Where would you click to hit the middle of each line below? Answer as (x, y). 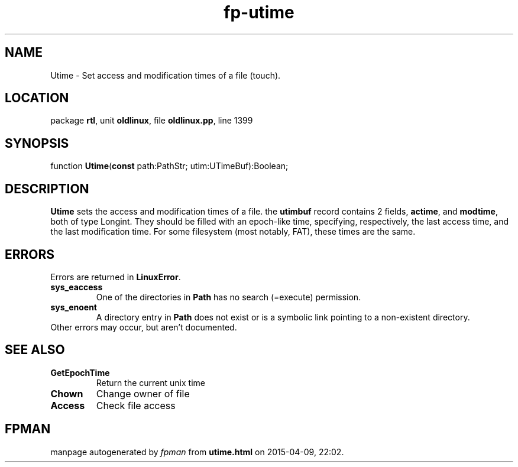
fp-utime (259, 12)
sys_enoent (74, 307)
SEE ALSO (35, 350)
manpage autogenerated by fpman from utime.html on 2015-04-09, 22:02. (197, 452)
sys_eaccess (77, 287)
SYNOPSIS (37, 143)
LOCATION (37, 98)
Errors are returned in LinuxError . (116, 277)
